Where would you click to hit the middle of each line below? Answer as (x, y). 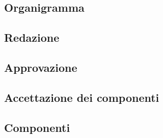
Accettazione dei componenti (82, 97)
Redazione (32, 37)
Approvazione (41, 67)
